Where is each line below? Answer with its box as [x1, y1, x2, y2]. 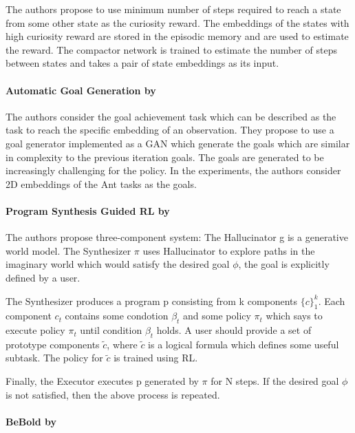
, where [107, 337, 138, 351]
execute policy [6, 323, 65, 337]
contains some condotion [65, 308, 169, 323]
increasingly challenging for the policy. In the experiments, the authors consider [6, 163, 341, 178]
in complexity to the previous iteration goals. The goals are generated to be [6, 149, 324, 164]
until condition [80, 323, 142, 337]
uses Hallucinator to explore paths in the [142, 243, 315, 257]
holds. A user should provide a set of [156, 323, 312, 337]
